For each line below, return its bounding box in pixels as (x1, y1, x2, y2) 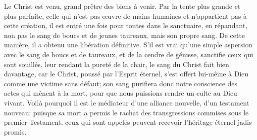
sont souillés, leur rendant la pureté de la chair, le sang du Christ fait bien (4, 59, 229, 69)
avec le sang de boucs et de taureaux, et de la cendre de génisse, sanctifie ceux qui (4, 49, 254, 59)
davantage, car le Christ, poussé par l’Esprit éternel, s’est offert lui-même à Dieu (4, 69, 249, 79)
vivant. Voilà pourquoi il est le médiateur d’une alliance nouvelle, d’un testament (4, 97, 250, 107)
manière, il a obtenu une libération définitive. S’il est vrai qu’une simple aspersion (4, 39, 253, 50)
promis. (4, 126, 27, 137)
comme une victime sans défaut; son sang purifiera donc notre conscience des (4, 78, 238, 88)
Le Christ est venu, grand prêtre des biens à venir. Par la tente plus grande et (4, 1, 241, 11)
